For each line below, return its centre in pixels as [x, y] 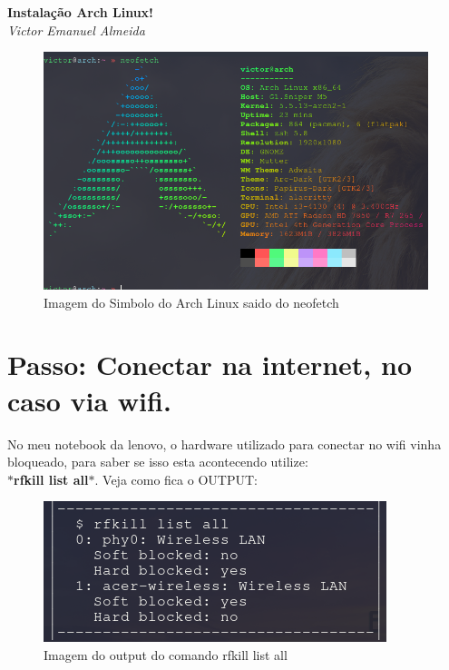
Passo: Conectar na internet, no [210, 365]
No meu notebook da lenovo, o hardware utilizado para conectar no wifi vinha [224, 443]
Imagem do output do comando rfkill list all [166, 654]
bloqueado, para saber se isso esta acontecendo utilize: [158, 462]
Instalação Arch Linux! [80, 12]
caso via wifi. [89, 400]
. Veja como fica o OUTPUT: [176, 479]
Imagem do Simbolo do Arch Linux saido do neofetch [191, 302]
